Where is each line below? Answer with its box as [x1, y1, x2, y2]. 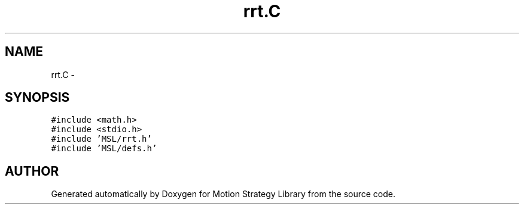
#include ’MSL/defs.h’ [51, 144, 157, 154]
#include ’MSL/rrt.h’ [51, 134, 152, 144]
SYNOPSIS [5, 90, 70, 105]
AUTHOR [5, 163, 59, 179]
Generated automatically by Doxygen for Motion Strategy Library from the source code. [51, 189, 396, 199]
